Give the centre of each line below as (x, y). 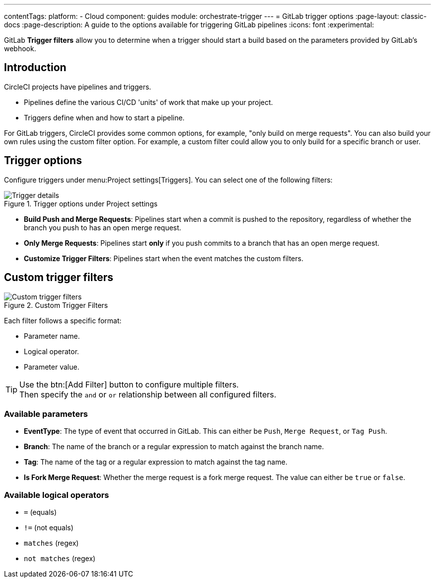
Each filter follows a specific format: (63, 320)
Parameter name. (52, 336)
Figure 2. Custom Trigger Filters (56, 305)
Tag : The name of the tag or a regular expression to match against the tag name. (156, 462)
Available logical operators (57, 495)
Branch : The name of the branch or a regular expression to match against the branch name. (174, 447)
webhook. (20, 48)
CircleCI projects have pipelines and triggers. (78, 87)
